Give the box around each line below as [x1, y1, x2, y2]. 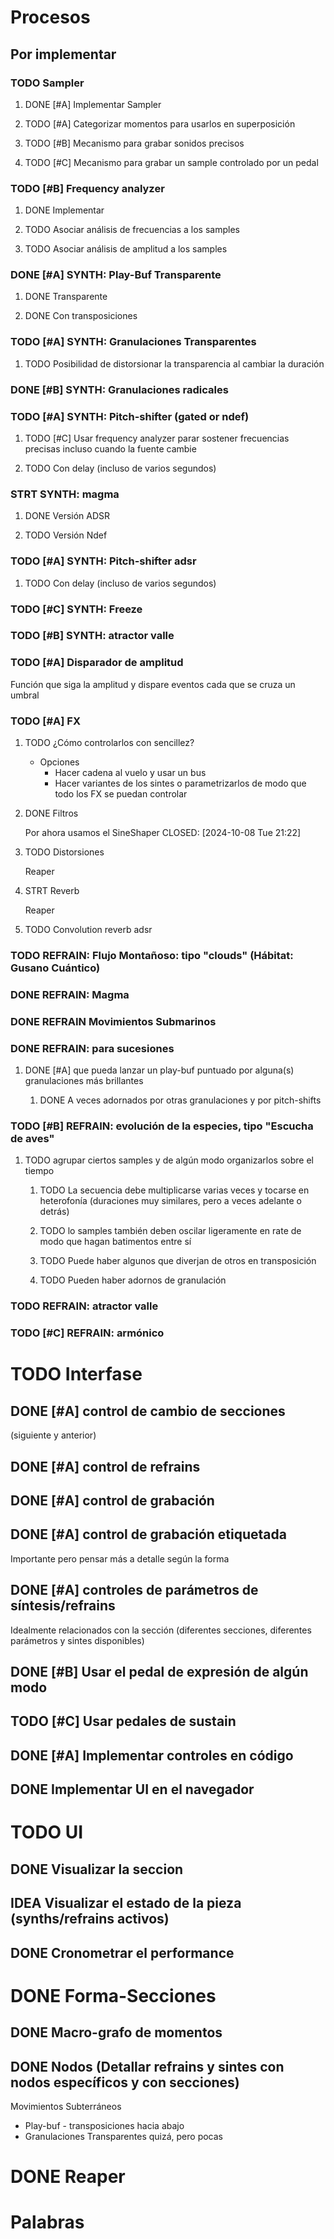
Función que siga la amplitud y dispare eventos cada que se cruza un [10, 678, 296, 690]
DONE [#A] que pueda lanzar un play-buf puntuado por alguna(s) [24, 1064, 295, 1076]
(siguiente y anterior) [10, 1429, 97, 1441]
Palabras [10, 2211, 85, 2234]
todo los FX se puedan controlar [54, 788, 188, 800]
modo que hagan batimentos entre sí [39, 1236, 192, 1248]
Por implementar [10, 46, 117, 63]
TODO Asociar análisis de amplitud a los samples [24, 243, 228, 255]
